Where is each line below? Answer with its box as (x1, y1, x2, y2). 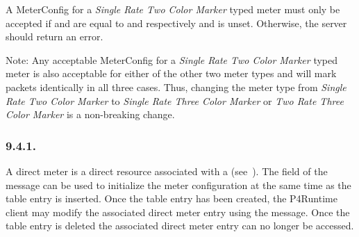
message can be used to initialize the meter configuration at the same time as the (6, 177, 351, 192)
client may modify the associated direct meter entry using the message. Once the (6, 204, 350, 219)
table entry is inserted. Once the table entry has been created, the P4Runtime (6, 191, 337, 206)
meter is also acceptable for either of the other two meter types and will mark (6, 66, 337, 81)
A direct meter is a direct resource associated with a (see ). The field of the (6, 163, 328, 178)
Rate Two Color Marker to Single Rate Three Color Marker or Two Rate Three (6, 93, 344, 108)
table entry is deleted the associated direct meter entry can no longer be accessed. (6, 218, 354, 233)
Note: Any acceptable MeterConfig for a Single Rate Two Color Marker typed (6, 52, 338, 67)
